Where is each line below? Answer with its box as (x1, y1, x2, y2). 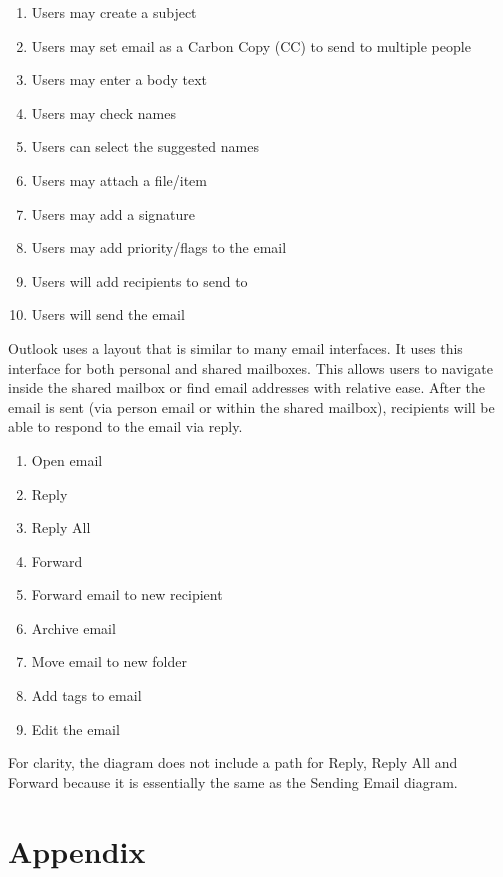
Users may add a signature (31, 203, 196, 224)
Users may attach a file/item (31, 169, 207, 190)
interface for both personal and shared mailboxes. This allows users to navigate (8, 357, 493, 378)
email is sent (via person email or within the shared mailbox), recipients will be (8, 396, 495, 417)
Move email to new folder (31, 651, 187, 672)
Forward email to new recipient (31, 584, 223, 605)
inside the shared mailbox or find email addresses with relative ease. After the (8, 377, 486, 398)
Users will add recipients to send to (31, 270, 248, 291)
